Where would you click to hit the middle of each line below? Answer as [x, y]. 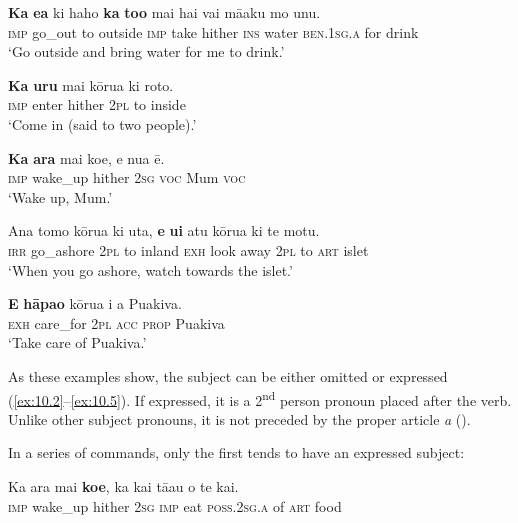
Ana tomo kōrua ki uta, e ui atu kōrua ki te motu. [164, 230]
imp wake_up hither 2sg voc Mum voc [127, 177]
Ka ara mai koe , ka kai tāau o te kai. [123, 485]
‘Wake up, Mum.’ [60, 196]
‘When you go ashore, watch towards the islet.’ [150, 269]
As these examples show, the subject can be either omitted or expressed [228, 375]
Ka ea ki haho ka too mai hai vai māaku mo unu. [164, 12]
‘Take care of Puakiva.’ [77, 342]
